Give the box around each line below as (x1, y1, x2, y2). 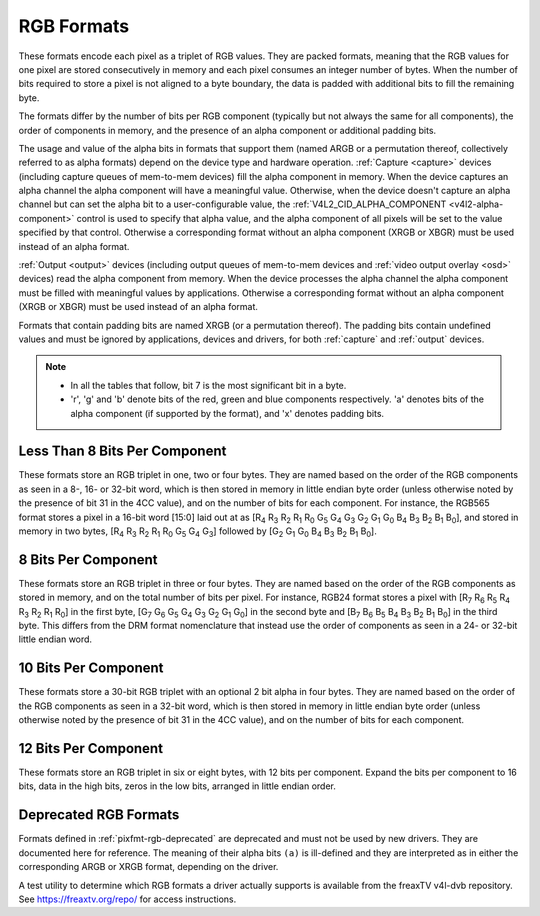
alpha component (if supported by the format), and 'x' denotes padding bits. (70, 407, 385, 419)
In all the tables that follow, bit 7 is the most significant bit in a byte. (70, 379, 347, 391)
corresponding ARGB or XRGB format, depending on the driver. (18, 861, 279, 873)
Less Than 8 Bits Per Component (18, 443, 227, 460)
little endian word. (18, 633, 93, 645)
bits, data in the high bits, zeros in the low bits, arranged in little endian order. (18, 780, 337, 792)
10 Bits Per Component (18, 660, 164, 677)
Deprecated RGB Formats (18, 806, 180, 824)
